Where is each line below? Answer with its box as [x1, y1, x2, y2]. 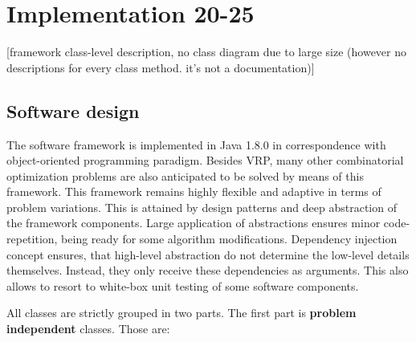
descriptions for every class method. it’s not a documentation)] [6, 59, 315, 75]
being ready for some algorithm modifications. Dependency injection [61, 230, 398, 247]
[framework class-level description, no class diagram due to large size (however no [6, 43, 407, 60]
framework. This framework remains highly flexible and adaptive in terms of [6, 183, 381, 200]
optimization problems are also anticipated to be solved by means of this [6, 167, 364, 184]
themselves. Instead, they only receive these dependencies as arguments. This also [6, 262, 409, 279]
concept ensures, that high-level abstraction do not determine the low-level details [6, 246, 410, 263]
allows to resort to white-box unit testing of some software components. [6, 277, 359, 294]
